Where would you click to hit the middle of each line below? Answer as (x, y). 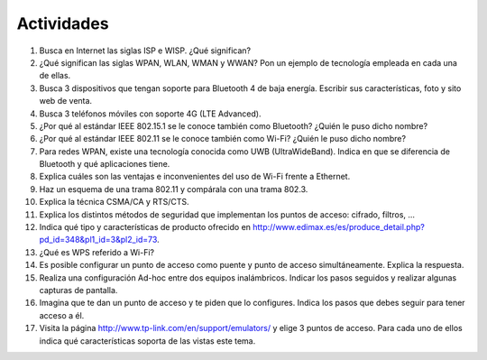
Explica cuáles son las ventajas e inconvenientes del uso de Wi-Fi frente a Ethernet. (195, 177)
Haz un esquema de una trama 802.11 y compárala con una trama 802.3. (174, 189)
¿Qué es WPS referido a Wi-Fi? (97, 252)
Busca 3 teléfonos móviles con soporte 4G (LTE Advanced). (150, 114)
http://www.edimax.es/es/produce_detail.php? (339, 227)
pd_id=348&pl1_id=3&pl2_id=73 (98, 240)
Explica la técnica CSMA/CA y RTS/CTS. (114, 202)
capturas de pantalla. (78, 290)
